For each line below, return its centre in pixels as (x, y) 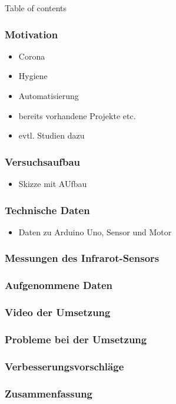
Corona (32, 56)
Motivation (31, 34)
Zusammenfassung (49, 393)
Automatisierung (49, 96)
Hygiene (33, 76)
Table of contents (36, 8)
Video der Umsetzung (58, 312)
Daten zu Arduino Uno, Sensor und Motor (95, 231)
